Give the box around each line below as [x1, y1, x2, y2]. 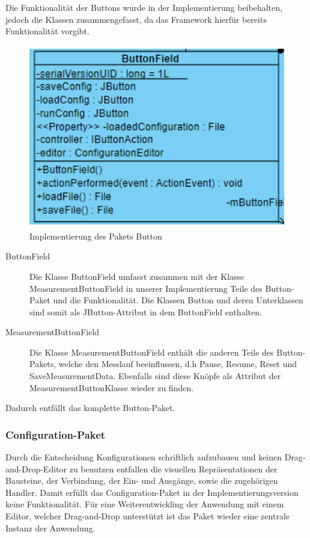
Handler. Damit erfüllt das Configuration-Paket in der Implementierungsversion [5, 486, 299, 498]
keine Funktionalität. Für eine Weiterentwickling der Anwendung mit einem [5, 498, 284, 510]
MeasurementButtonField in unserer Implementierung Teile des [29, 282, 263, 294]
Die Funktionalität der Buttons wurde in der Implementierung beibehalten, [5, 1, 282, 13]
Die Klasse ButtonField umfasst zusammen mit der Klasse [29, 270, 245, 282]
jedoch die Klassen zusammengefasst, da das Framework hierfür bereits [5, 13, 267, 25]
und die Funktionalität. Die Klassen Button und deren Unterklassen [53, 294, 303, 306]
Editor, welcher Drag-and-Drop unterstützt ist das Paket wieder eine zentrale [5, 510, 290, 522]
